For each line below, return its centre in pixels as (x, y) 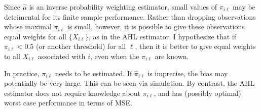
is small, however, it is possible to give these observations (156, 26)
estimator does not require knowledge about (72, 93)
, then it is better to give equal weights (195, 46)
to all (12, 56)
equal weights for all (35, 36)
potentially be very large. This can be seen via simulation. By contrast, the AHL (129, 83)
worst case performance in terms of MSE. (68, 103)
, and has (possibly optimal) (197, 93)
